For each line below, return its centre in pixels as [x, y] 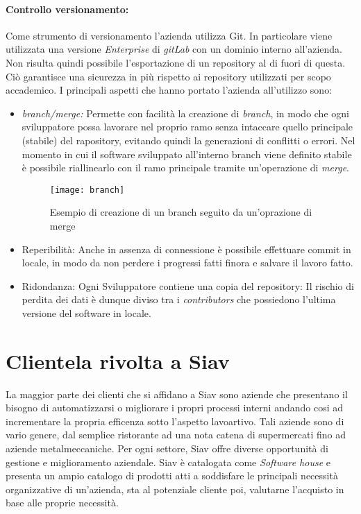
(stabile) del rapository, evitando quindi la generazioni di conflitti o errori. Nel [188, 140]
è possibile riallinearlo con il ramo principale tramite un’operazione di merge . [185, 168]
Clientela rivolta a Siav [118, 360]
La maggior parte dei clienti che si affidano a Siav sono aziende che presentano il [177, 394]
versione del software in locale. [86, 312]
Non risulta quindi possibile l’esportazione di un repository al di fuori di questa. [176, 62]
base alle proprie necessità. [62, 503]
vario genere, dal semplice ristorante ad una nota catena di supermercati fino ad [176, 435]
